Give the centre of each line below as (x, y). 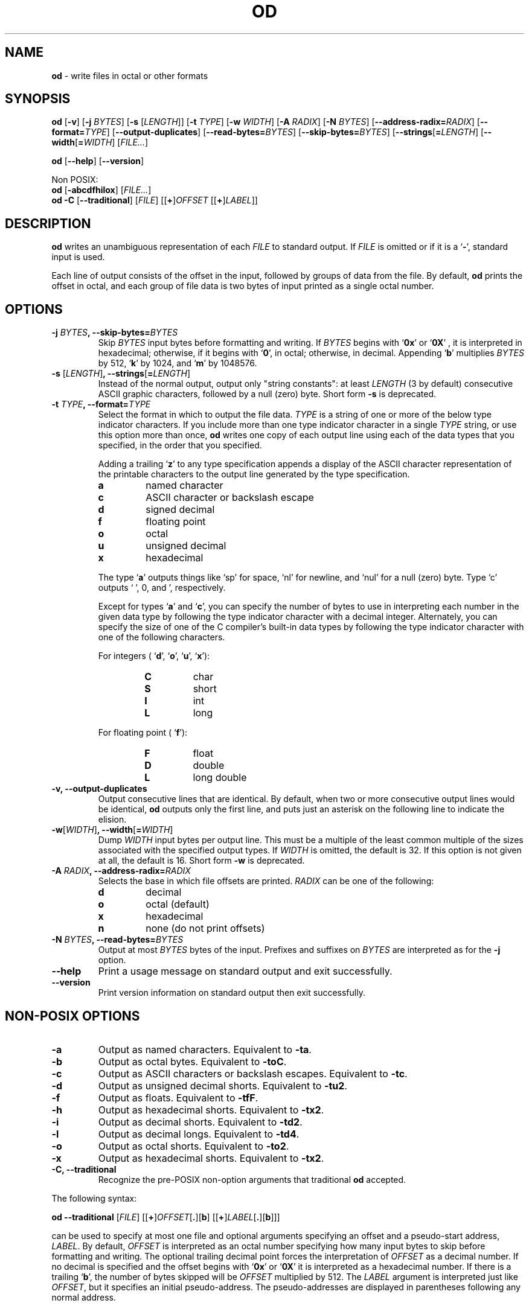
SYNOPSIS (38, 99)
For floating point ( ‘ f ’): (143, 733)
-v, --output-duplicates (99, 789)
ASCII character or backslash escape (230, 498)
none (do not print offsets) (205, 929)
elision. (112, 820)
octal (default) (178, 904)
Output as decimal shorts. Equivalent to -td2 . (200, 1122)
